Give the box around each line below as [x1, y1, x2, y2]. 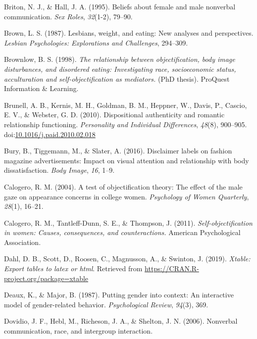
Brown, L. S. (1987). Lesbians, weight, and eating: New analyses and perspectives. [4, 28, 254, 38]
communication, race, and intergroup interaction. [4, 326, 153, 336]
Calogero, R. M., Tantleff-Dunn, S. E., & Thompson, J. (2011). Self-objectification [4, 217, 253, 228]
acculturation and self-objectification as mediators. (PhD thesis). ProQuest [4, 73, 230, 84]
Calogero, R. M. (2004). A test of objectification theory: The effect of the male [4, 181, 243, 192]
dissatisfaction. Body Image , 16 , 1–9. [4, 165, 115, 175]
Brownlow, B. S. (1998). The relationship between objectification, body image [4, 54, 235, 64]
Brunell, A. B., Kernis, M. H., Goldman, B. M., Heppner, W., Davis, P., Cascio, [4, 99, 247, 110]
